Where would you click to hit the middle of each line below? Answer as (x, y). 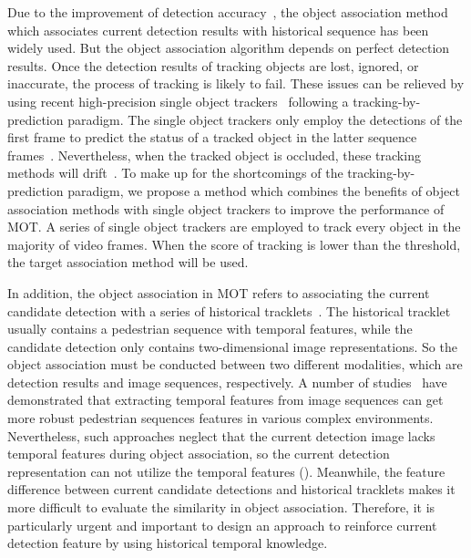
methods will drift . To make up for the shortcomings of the (175, 173)
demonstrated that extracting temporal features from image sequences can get (225, 400)
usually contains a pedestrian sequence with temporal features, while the (210, 329)
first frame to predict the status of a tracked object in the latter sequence (212, 137)
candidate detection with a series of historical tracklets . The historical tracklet (229, 310)
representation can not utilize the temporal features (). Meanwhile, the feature (226, 471)
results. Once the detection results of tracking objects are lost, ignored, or (213, 65)
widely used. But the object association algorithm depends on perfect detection (229, 48)
